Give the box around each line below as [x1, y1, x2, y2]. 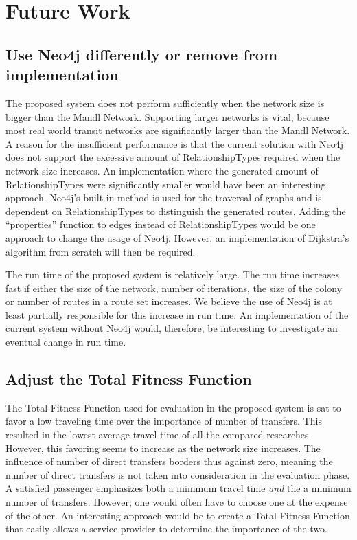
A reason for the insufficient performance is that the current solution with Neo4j [5, 136, 344, 150]
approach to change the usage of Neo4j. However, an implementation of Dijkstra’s [5, 230, 349, 245]
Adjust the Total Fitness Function [5, 368, 252, 390]
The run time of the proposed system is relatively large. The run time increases [5, 267, 339, 282]
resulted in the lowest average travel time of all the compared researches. [5, 427, 312, 442]
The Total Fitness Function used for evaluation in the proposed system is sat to [5, 400, 341, 414]
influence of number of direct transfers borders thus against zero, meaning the [5, 454, 333, 469]
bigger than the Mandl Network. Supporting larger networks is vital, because [5, 109, 330, 124]
